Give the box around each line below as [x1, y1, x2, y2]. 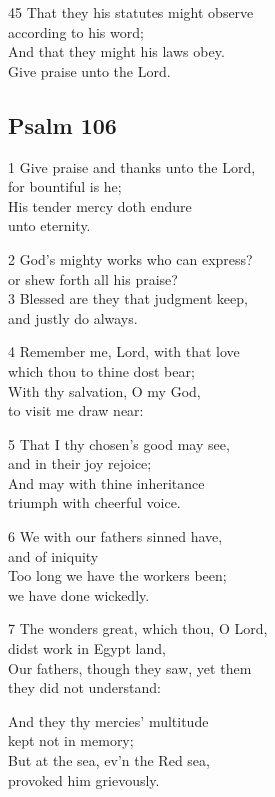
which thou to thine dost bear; [8, 360, 195, 381]
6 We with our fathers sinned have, [8, 526, 223, 547]
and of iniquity [8, 545, 99, 566]
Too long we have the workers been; [8, 565, 227, 586]
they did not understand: [8, 677, 161, 698]
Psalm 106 [8, 109, 117, 140]
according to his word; [8, 21, 144, 42]
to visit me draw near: [8, 400, 144, 421]
